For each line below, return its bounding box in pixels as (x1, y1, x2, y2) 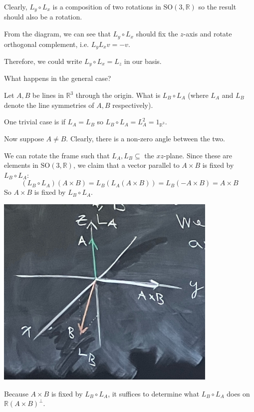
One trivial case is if (4, 116, 66, 127)
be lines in (32, 90, 64, 100)
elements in (4, 160, 38, 170)
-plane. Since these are (164, 150, 233, 160)
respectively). (112, 99, 153, 110)
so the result (198, 1, 237, 11)
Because (4, 388, 28, 399)
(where (188, 90, 209, 100)
